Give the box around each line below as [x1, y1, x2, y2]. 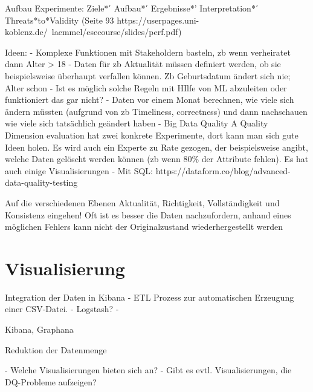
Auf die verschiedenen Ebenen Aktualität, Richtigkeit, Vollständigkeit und [5, 196, 280, 209]
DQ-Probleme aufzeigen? [5, 375, 97, 388]
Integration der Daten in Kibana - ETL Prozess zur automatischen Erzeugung [5, 290, 294, 303]
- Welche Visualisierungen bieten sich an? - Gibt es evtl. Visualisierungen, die [5, 364, 292, 376]
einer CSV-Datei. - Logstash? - [5, 302, 119, 315]
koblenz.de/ [5, 25, 48, 38]
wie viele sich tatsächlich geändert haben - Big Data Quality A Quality [5, 117, 268, 129]
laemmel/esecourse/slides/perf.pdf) [51, 25, 182, 38]
